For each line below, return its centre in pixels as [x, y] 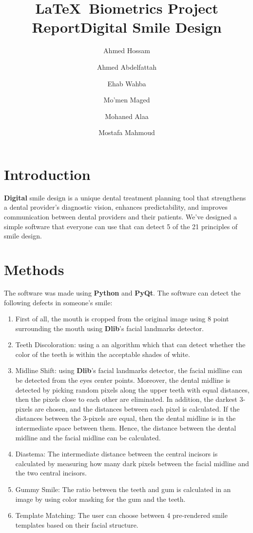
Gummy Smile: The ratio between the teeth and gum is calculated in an [123, 489]
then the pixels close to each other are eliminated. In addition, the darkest [126, 399]
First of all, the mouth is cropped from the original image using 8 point [122, 319]
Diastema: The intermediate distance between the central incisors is [117, 454]
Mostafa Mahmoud [127, 132]
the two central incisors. [51, 473]
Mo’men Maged [127, 100]
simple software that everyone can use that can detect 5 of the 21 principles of [121, 226]
